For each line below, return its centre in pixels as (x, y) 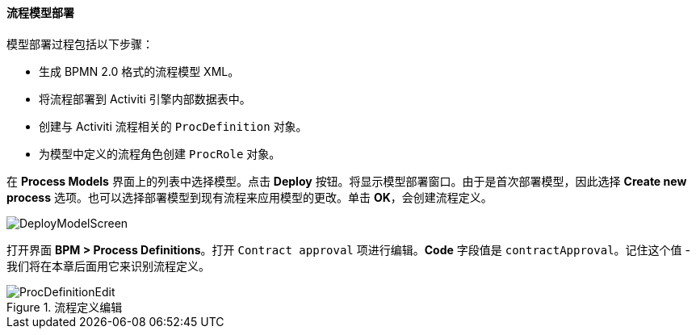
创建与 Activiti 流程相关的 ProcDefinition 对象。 (173, 126)
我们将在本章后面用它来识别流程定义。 (108, 266)
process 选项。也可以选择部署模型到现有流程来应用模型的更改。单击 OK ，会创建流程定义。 (249, 197)
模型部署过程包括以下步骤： (80, 44)
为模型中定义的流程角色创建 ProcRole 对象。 (160, 153)
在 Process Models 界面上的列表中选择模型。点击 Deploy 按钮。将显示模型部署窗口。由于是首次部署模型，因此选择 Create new (347, 181)
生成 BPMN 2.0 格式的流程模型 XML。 (139, 71)
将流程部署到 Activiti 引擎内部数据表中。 (145, 98)
